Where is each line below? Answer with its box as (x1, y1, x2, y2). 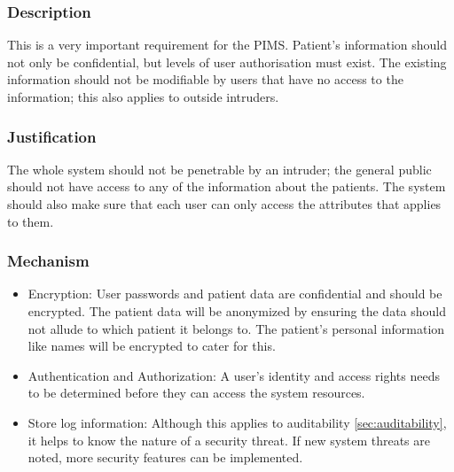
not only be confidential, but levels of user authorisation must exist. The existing (7, 52, 447, 71)
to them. (7, 212, 54, 230)
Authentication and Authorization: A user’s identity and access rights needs (27, 366, 440, 384)
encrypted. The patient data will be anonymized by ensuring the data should (27, 302, 447, 320)
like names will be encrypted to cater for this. (27, 337, 276, 355)
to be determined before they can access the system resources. (27, 383, 365, 402)
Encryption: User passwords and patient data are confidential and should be (27, 284, 442, 303)
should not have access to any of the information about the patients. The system (7, 177, 446, 196)
